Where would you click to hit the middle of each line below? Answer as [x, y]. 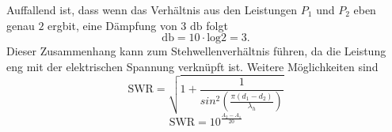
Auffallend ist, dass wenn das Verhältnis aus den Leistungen [152, 9]
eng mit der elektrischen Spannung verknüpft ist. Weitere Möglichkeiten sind [192, 66]
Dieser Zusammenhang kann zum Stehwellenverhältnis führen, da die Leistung [196, 51]
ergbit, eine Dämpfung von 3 [117, 25]
